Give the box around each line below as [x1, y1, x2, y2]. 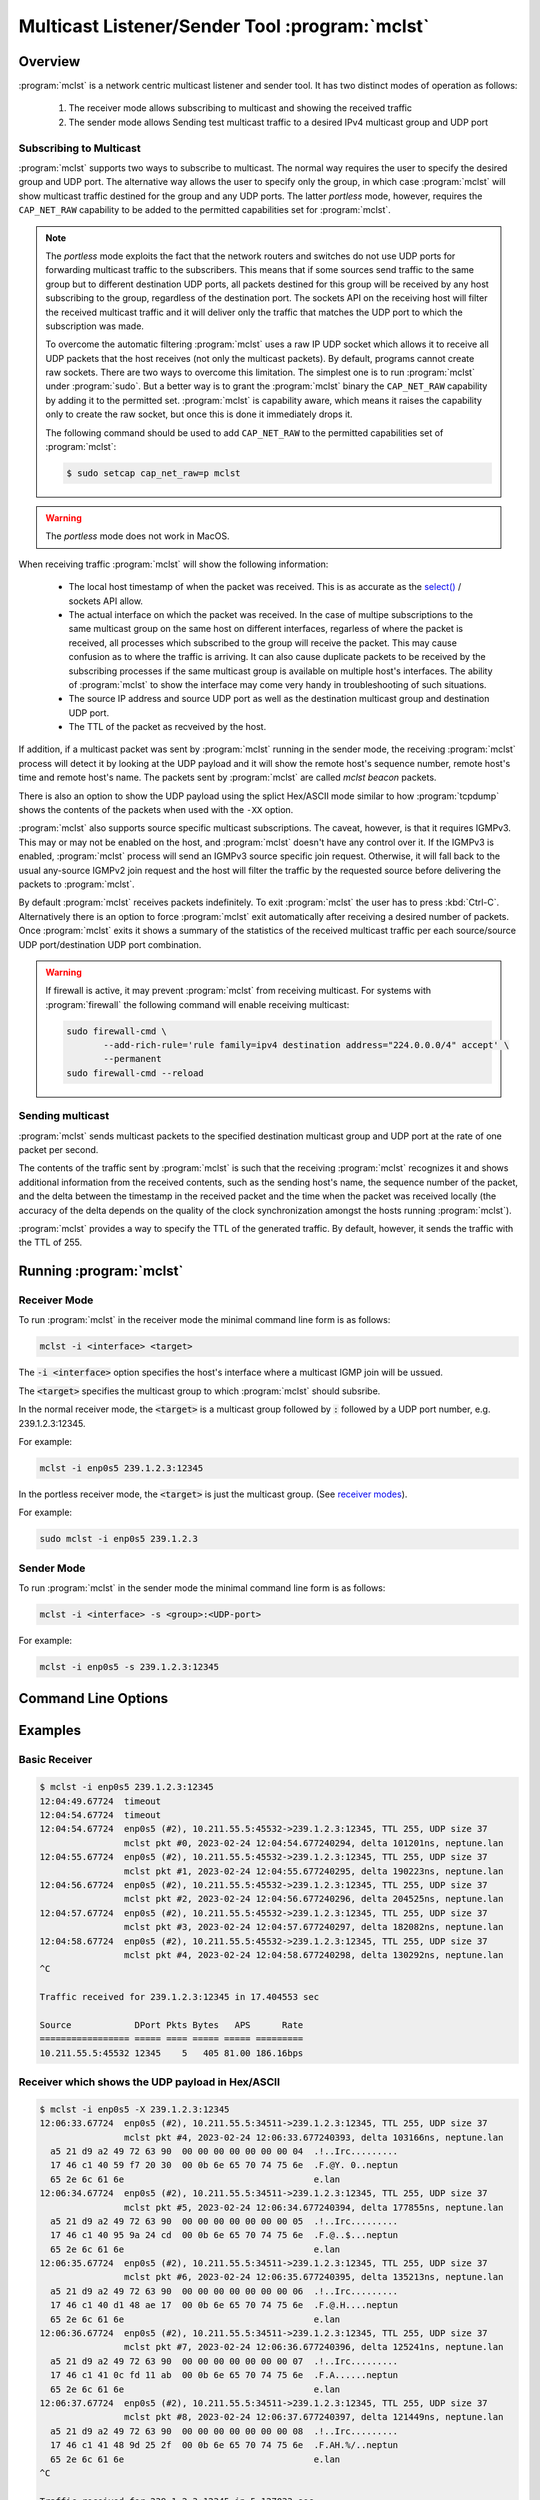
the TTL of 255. [18, 1236, 83, 1249]
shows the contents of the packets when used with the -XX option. [18, 804, 294, 816]
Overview [18, 53, 81, 70]
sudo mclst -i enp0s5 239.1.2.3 [39, 1533, 199, 1545]
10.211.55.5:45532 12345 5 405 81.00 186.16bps [39, 2047, 304, 2059]
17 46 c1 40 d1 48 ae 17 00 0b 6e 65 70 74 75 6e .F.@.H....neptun [50, 2300, 399, 2311]
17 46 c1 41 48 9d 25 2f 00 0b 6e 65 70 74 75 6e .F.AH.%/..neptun [50, 2440, 399, 2451]
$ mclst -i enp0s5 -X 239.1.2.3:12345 [39, 2103, 230, 2115]
